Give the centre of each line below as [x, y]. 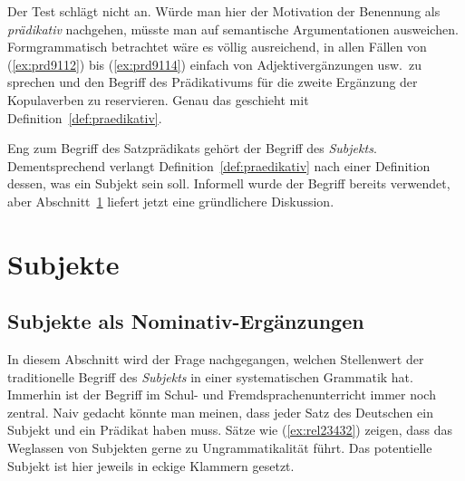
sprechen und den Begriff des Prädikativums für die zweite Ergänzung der [213, 82]
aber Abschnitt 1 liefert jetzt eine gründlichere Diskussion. [171, 201]
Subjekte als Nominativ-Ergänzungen [186, 321]
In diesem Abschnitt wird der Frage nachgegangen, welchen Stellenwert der [216, 359]
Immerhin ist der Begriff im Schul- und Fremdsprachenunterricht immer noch [222, 394]
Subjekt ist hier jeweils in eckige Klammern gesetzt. [151, 465]
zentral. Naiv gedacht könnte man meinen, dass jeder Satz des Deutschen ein [220, 412]
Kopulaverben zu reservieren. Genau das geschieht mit [158, 99]
